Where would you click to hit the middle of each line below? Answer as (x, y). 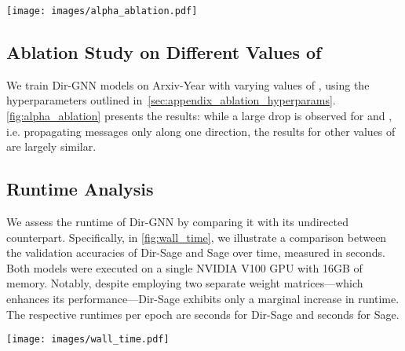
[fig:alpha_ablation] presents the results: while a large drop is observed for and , (199, 116)
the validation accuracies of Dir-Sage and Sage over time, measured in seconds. (196, 252)
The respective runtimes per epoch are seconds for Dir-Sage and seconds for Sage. (203, 314)
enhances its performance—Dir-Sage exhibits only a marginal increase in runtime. (203, 298)
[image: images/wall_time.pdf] (88, 340)
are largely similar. (51, 146)
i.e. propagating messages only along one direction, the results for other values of (201, 131)
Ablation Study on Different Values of (164, 52)
